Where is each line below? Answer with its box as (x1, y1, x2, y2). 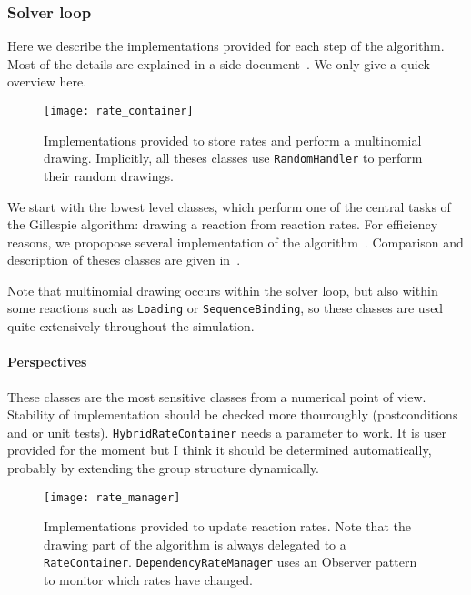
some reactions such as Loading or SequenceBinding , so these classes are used (7, 298, 444, 318)
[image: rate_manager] (44, 490, 181, 504)
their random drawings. (44, 166, 174, 185)
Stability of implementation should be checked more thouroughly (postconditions (7, 405, 458, 424)
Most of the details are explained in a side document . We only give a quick (7, 54, 430, 73)
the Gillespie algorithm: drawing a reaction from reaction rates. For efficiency (7, 215, 438, 234)
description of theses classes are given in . (7, 250, 241, 269)
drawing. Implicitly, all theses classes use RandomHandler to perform (44, 148, 423, 167)
